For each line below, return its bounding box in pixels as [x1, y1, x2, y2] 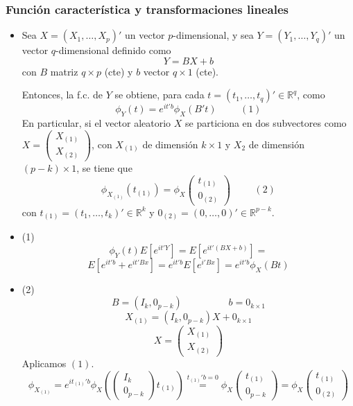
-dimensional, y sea [173, 28, 254, 42]
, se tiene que [76, 161, 132, 175]
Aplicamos [21, 355, 67, 370]
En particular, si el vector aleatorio [21, 116, 171, 130]
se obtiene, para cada [114, 87, 205, 102]
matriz [50, 64, 78, 78]
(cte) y [104, 64, 133, 78]
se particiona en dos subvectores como [185, 116, 347, 130]
